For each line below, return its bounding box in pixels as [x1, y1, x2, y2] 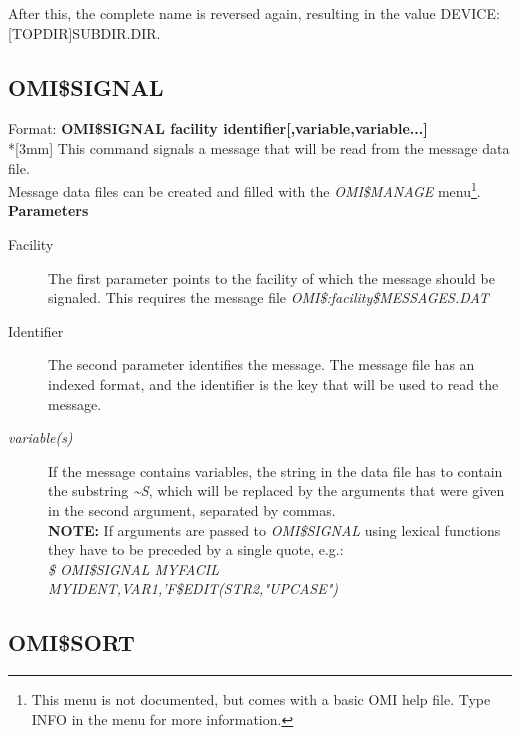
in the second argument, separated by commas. [48, 499, 336, 520]
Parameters [8, 200, 89, 221]
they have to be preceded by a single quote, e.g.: [48, 539, 344, 560]
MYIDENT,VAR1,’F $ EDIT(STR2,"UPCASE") [48, 578, 339, 599]
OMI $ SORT [8, 627, 135, 658]
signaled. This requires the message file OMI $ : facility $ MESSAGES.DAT [48, 287, 489, 308]
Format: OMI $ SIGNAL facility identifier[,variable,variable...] [8, 118, 428, 139]
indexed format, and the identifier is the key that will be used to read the [48, 373, 499, 394]
